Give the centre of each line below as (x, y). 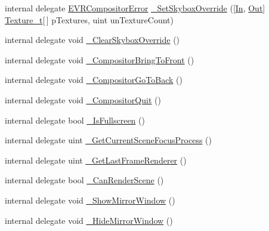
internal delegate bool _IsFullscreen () (75, 120)
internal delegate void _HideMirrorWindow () (89, 220)
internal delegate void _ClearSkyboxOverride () (92, 40)
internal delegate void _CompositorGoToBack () (94, 80)
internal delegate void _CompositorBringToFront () (100, 59)
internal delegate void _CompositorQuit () (83, 99)
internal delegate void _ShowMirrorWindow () (90, 200)
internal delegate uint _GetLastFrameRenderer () (96, 160)
